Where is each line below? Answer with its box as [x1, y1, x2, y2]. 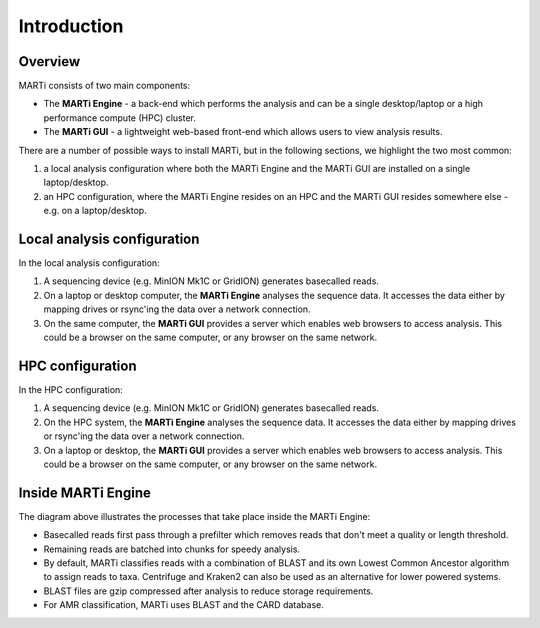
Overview [18, 53, 81, 70]
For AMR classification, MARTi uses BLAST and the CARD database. [43, 599, 324, 611]
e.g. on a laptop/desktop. [43, 205, 147, 217]
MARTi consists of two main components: [18, 80, 191, 92]
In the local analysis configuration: [18, 257, 160, 269]
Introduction [18, 15, 124, 37]
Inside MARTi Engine [18, 484, 152, 501]
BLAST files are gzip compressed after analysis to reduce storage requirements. [43, 585, 374, 597]
